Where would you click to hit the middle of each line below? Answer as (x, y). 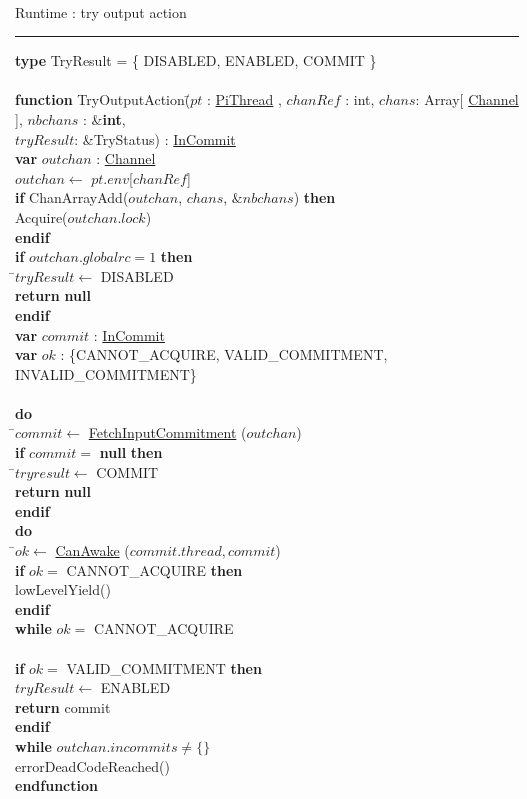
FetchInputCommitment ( (167, 432)
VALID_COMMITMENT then (164, 667)
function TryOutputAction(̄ (103, 99)
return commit (63, 706)
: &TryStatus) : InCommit (155, 138)
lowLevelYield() (63, 589)
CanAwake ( (92, 550)
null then (131, 452)
